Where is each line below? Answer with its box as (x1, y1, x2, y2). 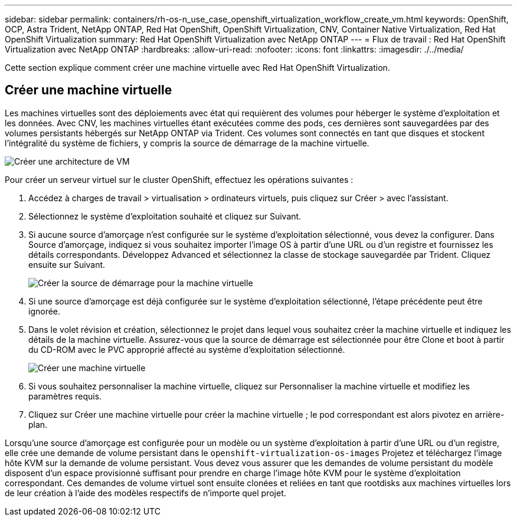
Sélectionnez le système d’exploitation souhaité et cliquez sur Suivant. (28, 211, 302, 221)
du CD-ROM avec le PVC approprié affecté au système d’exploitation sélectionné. (28, 344, 345, 355)
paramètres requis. (28, 391, 102, 401)
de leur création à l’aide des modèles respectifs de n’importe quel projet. (5, 487, 286, 498)
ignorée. (28, 306, 61, 316)
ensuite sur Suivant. (28, 259, 106, 270)
